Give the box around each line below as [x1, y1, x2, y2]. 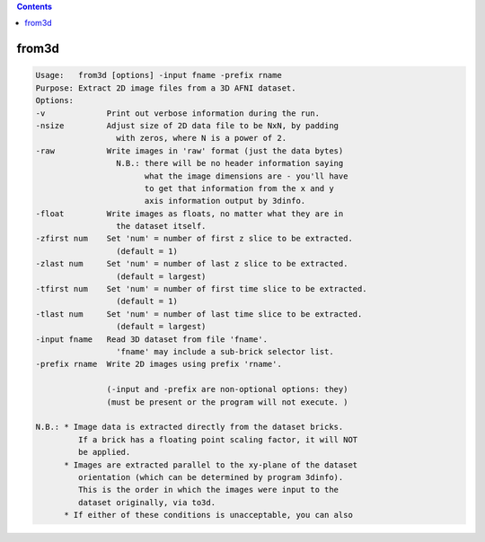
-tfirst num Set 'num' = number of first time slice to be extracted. [35, 284, 367, 294]
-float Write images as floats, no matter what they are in [35, 208, 344, 219]
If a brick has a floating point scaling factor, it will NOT [77, 434, 358, 444]
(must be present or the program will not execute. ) [106, 397, 348, 407]
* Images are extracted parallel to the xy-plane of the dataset [64, 459, 358, 470]
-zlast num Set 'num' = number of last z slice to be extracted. [35, 258, 348, 269]
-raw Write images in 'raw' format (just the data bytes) [35, 145, 344, 156]
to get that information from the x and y [144, 183, 334, 193]
